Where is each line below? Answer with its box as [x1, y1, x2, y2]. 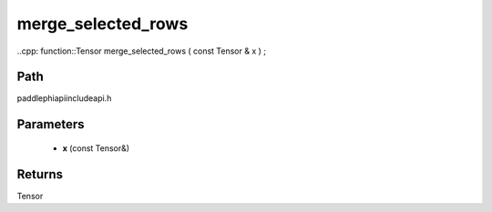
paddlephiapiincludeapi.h [16, 93, 112, 104]
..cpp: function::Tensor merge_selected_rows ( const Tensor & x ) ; [16, 45, 266, 56]
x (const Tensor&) [62, 142, 130, 154]
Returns [16, 167, 64, 182]
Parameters [16, 116, 85, 132]
